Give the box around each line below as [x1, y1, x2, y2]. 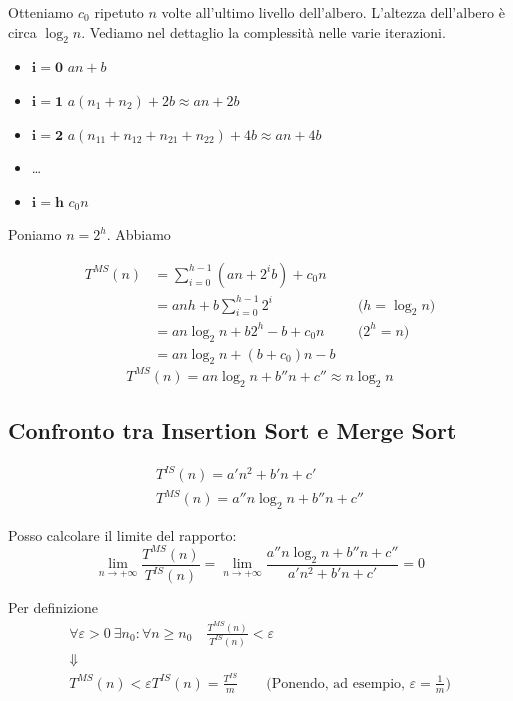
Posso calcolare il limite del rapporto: [8, 524, 237, 545]
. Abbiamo [106, 224, 171, 245]
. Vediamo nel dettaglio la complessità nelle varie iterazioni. [81, 21, 446, 42]
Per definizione [8, 597, 99, 618]
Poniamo [8, 224, 62, 245]
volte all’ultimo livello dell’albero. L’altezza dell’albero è [161, 2, 505, 22]
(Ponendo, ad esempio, [266, 676, 405, 691]
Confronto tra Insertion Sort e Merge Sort [8, 415, 457, 446]
